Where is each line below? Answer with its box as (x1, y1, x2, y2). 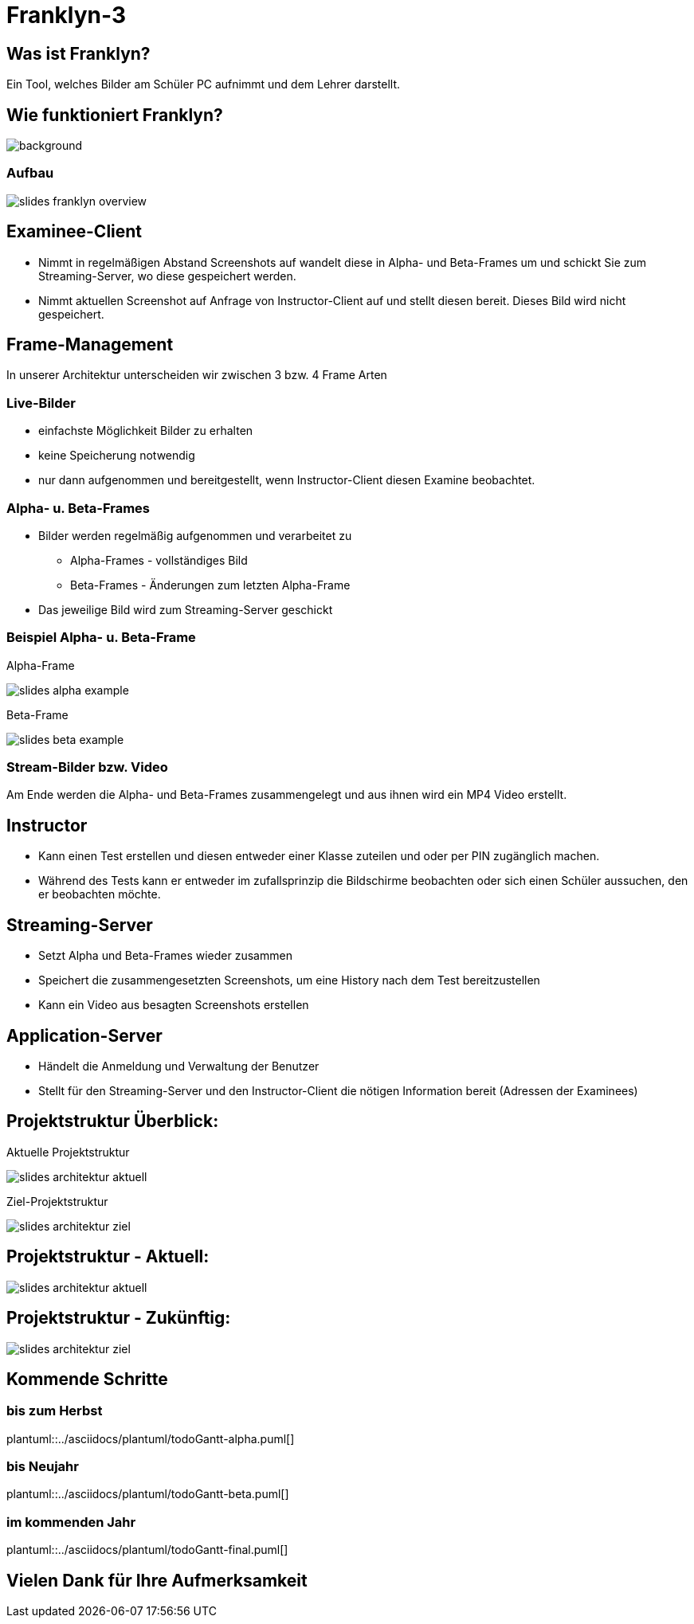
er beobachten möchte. (38, 887, 161, 902)
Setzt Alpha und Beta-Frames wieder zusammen (38, 949, 292, 963)
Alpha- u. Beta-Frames (6, 499, 151, 516)
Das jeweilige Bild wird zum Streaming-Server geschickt (38, 602, 333, 616)
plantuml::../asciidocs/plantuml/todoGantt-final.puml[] (6, 1543, 288, 1557)
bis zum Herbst (6, 1403, 103, 1419)
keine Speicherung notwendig (38, 448, 195, 463)
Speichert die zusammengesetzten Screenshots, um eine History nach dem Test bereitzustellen (38, 973, 540, 988)
